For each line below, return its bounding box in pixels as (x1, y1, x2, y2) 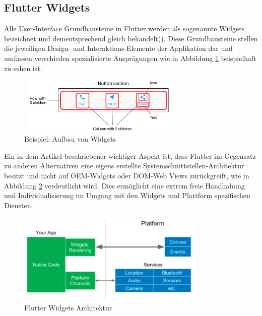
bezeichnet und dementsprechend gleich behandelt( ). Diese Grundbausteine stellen (4, 33, 258, 43)
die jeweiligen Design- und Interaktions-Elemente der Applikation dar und (4, 43, 233, 53)
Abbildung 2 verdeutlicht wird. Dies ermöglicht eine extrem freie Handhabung (4, 180, 245, 191)
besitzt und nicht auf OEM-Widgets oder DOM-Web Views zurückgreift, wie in (4, 170, 249, 181)
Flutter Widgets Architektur (24, 302, 112, 312)
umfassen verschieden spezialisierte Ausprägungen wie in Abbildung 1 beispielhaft (4, 52, 256, 63)
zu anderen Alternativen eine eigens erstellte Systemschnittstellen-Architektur (4, 160, 244, 171)
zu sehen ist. (4, 62, 42, 73)
